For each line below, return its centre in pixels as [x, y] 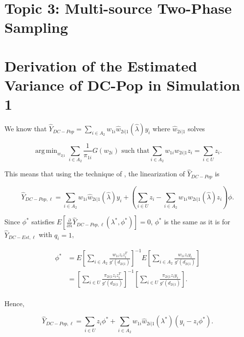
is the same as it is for [197, 222]
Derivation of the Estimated [101, 65]
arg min [46, 151]
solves [196, 129]
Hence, [14, 303]
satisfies [43, 222]
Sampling [36, 27]
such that [135, 151]
